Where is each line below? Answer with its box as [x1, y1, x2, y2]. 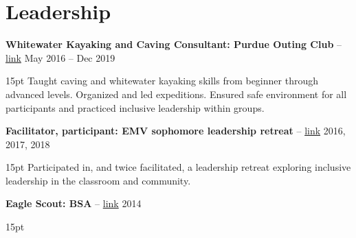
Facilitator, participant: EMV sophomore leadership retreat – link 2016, [5, 123, 346, 138]
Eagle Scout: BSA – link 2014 [5, 196, 142, 211]
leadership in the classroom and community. [5, 173, 191, 187]
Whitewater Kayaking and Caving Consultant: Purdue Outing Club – [5, 37, 342, 51]
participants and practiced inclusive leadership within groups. [5, 100, 265, 115]
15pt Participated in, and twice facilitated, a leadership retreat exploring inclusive [5, 160, 351, 174]
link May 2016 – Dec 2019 [5, 50, 115, 64]
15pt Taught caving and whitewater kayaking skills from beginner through [5, 73, 318, 88]
